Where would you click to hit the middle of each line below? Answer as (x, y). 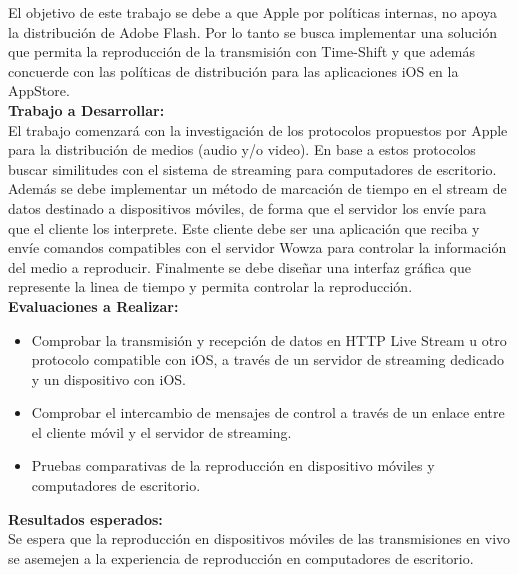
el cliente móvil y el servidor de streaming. (161, 431)
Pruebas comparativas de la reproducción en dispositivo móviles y (233, 465)
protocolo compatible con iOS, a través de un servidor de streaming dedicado (267, 359)
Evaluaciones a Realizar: (93, 305)
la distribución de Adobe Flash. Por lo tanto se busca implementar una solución (252, 31)
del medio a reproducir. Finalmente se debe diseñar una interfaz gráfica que (239, 266)
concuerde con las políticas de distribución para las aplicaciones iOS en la (233, 70)
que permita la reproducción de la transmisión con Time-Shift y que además (242, 51)
